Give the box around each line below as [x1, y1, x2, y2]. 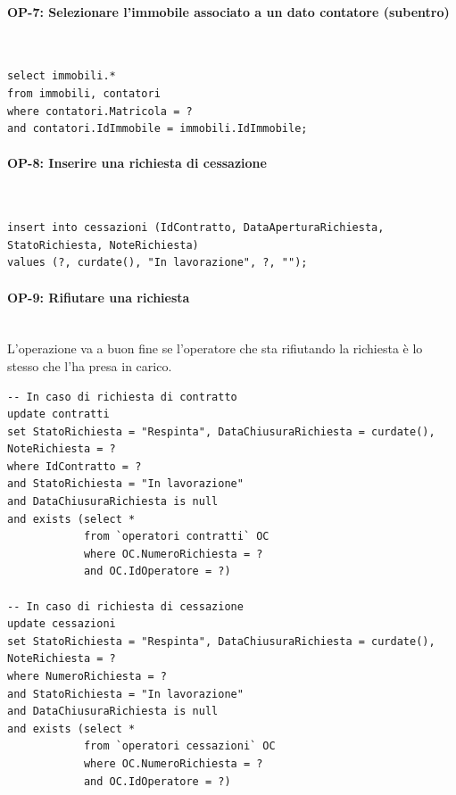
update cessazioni [7, 617, 116, 631]
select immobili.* [7, 70, 116, 83]
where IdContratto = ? [7, 460, 142, 473]
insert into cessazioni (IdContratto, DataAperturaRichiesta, [7, 221, 385, 235]
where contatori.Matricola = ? [7, 104, 193, 118]
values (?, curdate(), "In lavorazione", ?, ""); [7, 256, 308, 269]
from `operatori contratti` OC [83, 530, 269, 543]
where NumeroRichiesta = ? [7, 670, 167, 683]
